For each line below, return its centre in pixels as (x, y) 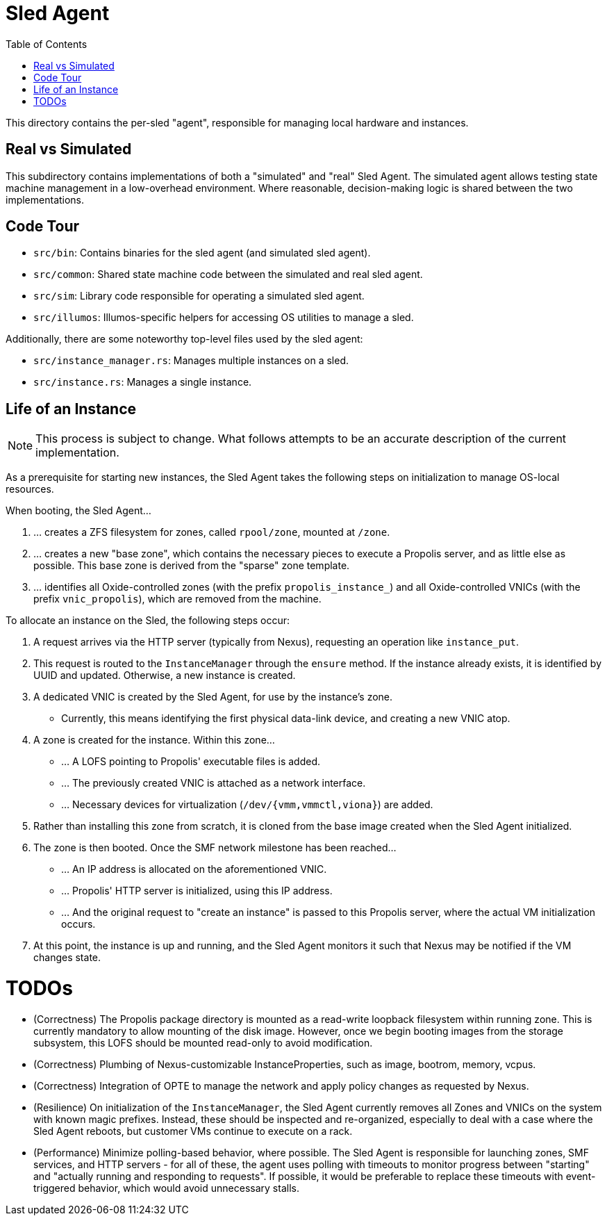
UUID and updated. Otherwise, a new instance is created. (165, 675)
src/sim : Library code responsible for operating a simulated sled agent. (199, 296)
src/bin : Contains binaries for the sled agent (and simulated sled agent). (202, 253)
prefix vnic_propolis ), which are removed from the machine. (177, 599)
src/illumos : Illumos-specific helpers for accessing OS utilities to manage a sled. (224, 318)
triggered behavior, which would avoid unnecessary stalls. (166, 1188)
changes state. (67, 958)
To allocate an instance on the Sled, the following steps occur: (148, 621)
